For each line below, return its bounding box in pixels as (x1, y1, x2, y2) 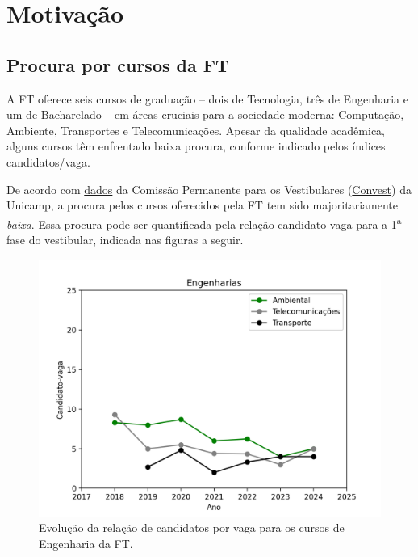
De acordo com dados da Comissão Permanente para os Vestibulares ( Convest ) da (6, 180, 412, 197)
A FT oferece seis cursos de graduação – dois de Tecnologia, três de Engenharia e (6, 90, 408, 107)
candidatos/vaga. (6, 153, 90, 170)
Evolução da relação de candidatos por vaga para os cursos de (39, 519, 345, 536)
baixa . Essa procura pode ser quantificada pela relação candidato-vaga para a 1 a (6, 213, 402, 232)
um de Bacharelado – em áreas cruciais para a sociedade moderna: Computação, (6, 106, 404, 123)
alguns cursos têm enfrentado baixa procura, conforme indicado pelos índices (6, 137, 386, 154)
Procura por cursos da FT (6, 52, 229, 77)
